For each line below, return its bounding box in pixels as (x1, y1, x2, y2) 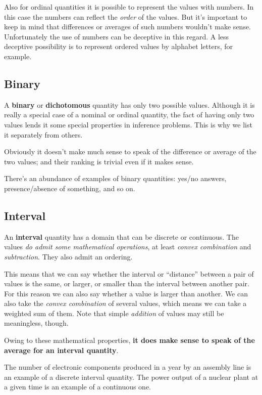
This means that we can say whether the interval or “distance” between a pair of (4, 268, 254, 279)
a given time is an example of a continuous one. (4, 381, 151, 392)
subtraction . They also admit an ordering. (4, 251, 133, 261)
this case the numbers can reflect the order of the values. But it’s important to (4, 11, 247, 22)
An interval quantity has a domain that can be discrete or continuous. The (4, 231, 239, 242)
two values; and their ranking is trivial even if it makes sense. (4, 156, 194, 166)
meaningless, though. (4, 318, 69, 328)
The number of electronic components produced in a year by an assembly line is (4, 362, 251, 372)
